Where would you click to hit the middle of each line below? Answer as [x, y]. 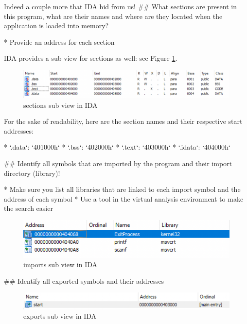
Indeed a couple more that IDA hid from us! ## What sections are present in [120, 6]
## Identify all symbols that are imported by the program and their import [118, 163]
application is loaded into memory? [56, 26]
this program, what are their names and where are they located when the [113, 16]
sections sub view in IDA [61, 105]
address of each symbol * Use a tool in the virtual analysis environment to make [124, 198]
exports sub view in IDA [60, 316]
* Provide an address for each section [59, 42]
